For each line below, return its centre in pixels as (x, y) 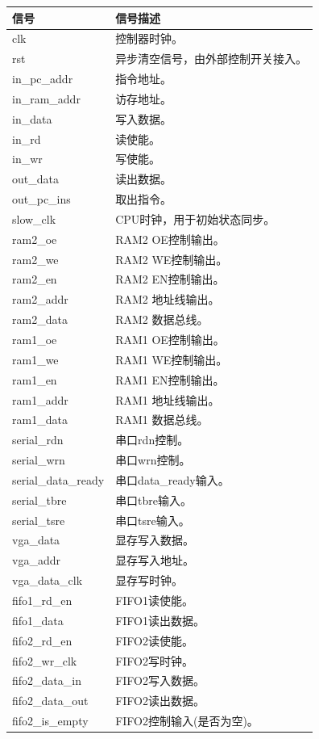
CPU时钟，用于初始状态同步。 (195, 218)
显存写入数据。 (155, 540)
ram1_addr (40, 399)
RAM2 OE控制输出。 (170, 239)
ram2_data (40, 319)
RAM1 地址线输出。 (168, 399)
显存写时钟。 (149, 580)
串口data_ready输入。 (172, 479)
